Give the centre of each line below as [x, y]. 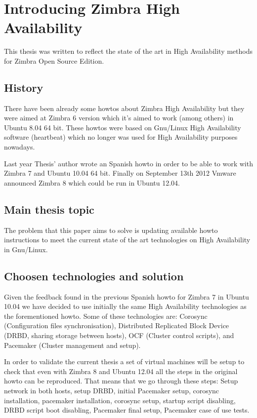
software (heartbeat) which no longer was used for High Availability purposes [121, 137]
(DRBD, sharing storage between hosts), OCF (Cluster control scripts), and [119, 335]
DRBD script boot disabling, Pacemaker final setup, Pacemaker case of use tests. [127, 410]
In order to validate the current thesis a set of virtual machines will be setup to [124, 361]
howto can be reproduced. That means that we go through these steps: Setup [121, 381]
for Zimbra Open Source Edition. [54, 60]
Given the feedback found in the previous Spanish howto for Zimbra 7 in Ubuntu [127, 296]
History [24, 87]
